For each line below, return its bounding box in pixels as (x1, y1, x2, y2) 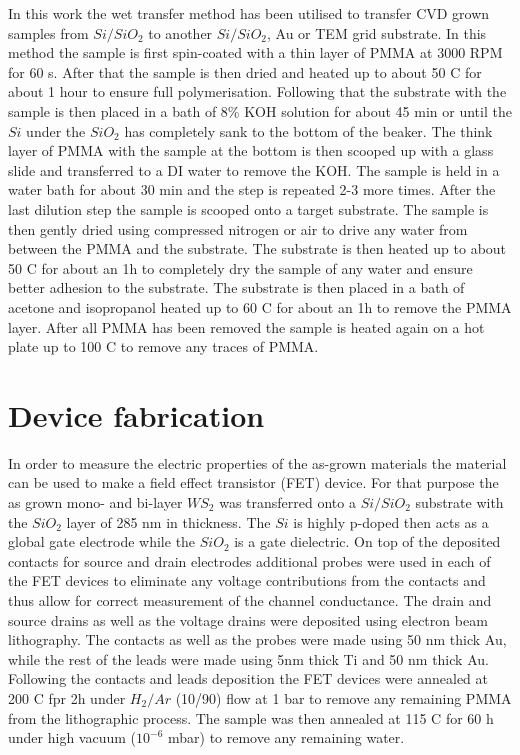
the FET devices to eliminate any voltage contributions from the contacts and (8, 570, 486, 591)
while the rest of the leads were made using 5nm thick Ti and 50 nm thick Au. (8, 648, 489, 669)
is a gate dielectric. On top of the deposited (234, 531, 501, 552)
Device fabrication (8, 394, 265, 435)
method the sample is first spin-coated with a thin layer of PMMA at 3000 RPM (8, 42, 503, 63)
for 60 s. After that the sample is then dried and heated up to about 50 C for (8, 61, 482, 82)
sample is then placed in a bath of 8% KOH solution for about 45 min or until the (8, 100, 512, 121)
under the (26, 120, 86, 141)
